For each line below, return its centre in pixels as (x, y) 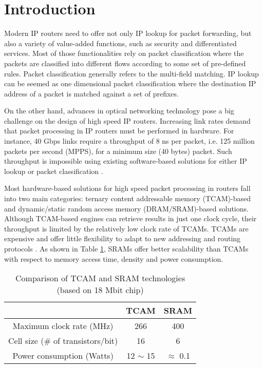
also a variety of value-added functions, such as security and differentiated (120, 43)
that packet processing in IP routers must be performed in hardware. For (119, 131)
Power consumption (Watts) (63, 356)
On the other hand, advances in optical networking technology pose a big (119, 111)
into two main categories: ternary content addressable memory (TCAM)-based (127, 198)
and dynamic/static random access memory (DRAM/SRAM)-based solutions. (126, 208)
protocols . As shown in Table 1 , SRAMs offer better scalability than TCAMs (126, 248)
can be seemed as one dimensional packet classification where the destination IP (130, 83)
